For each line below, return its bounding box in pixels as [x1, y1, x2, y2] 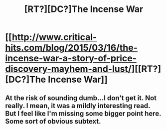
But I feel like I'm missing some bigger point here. [5, 109, 162, 118]
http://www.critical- [11, 31, 97, 43]
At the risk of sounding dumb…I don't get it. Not [5, 94, 157, 102]
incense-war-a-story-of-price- [5, 53, 137, 64]
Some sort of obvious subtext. [5, 117, 101, 126]
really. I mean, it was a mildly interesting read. [5, 101, 151, 110]
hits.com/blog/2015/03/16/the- [5, 42, 138, 53]
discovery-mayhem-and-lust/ [5, 63, 132, 75]
